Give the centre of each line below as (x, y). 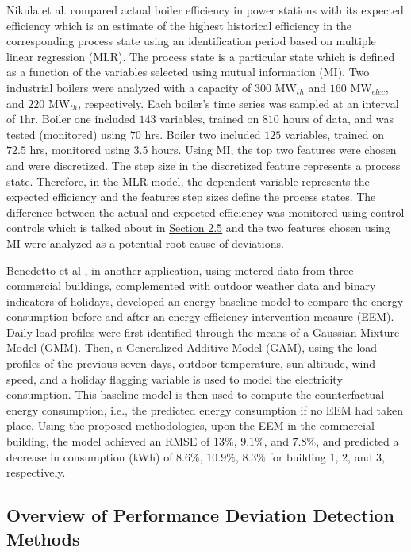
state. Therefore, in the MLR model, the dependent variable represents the (188, 181)
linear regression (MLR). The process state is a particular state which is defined (201, 56)
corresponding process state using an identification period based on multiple (191, 41)
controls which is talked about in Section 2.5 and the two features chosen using (198, 228)
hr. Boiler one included (80, 119)
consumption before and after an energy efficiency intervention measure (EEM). (200, 317)
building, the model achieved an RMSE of (108, 441)
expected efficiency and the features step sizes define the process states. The (191, 197)
